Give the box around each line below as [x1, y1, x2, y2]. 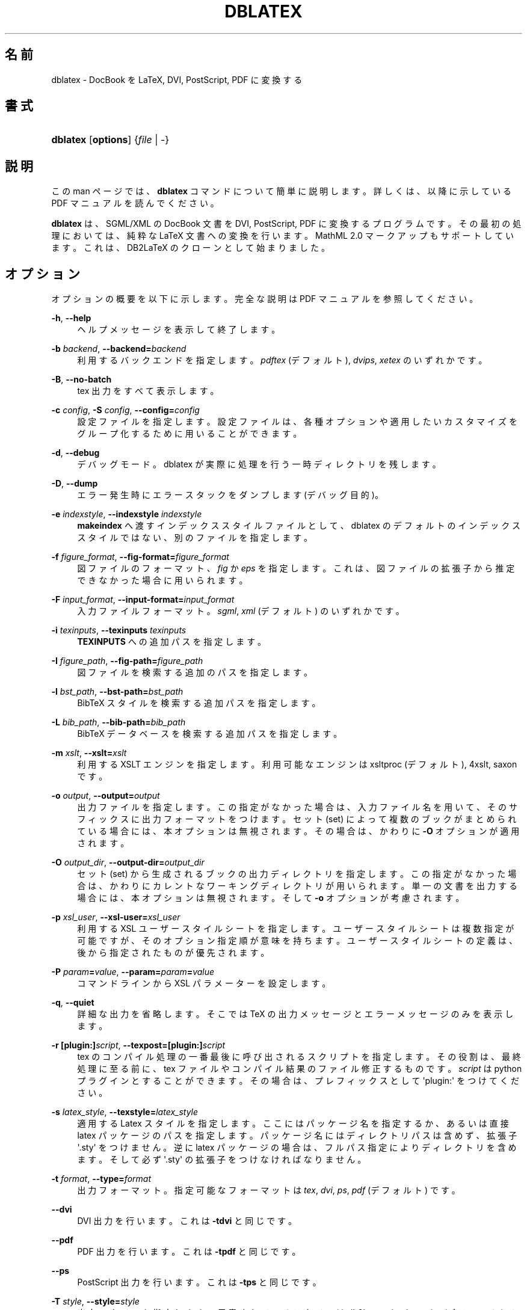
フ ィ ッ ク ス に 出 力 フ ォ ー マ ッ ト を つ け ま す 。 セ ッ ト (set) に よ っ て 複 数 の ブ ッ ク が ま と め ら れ [77, 814, 517, 825]
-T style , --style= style [51, 1296, 140, 1307]
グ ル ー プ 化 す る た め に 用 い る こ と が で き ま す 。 [77, 428, 302, 439]
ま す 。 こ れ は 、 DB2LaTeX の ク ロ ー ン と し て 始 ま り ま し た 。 [51, 242, 330, 253]
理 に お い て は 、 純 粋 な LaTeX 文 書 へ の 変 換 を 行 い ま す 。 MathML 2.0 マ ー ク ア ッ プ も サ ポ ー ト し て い [51, 230, 514, 241]
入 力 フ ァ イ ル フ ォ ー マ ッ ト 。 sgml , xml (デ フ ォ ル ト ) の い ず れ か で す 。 [77, 606, 404, 617]
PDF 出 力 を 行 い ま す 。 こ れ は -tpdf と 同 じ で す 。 [77, 1246, 301, 1257]
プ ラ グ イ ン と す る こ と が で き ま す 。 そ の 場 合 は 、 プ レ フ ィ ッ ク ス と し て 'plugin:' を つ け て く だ [77, 1075, 519, 1086]
